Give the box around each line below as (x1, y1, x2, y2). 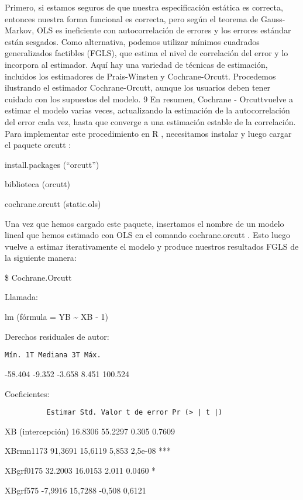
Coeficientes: (5, 387, 50, 399)
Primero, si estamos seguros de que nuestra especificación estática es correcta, (5, 1, 283, 13)
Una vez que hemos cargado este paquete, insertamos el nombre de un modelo (5, 217, 284, 229)
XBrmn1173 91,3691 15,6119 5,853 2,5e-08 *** (5, 444, 171, 457)
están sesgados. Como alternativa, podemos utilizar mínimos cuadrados (5, 35, 260, 47)
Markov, (5, 24, 35, 36)
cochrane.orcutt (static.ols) (5, 197, 101, 209)
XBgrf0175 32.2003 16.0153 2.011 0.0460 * (5, 464, 156, 476)
